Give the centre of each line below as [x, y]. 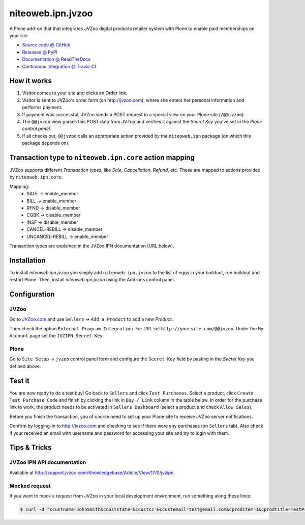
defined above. [25, 366]
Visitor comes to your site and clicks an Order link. [75, 93]
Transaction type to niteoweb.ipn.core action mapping [102, 157]
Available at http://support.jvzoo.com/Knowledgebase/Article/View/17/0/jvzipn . [92, 472]
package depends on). [46, 143]
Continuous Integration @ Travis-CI [59, 66]
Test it [20, 380]
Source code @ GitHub [46, 45]
